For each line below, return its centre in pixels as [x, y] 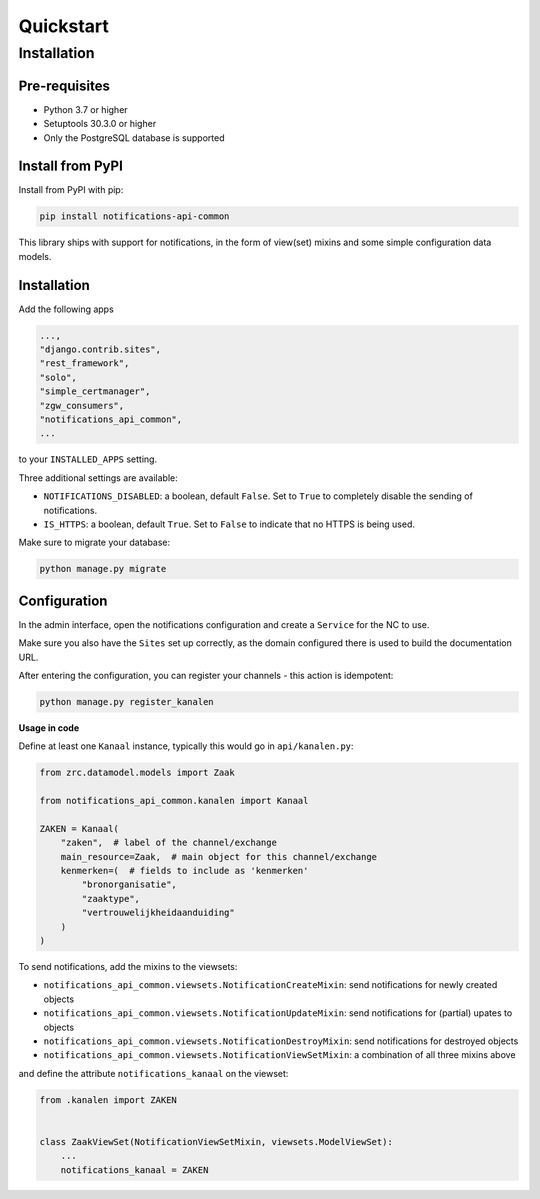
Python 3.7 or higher [86, 109]
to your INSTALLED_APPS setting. [88, 459]
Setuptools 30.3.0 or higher [100, 124]
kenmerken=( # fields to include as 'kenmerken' [184, 871]
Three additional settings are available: [98, 477]
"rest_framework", [84, 363]
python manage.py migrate [103, 569]
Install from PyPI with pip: [71, 190]
